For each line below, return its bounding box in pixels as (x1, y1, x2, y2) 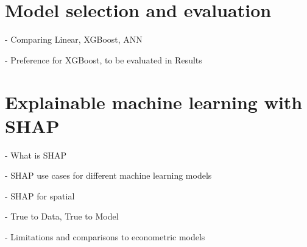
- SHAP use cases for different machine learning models (5, 169, 212, 182)
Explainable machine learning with (5, 89, 303, 114)
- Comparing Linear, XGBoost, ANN (5, 33, 143, 46)
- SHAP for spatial (5, 189, 75, 202)
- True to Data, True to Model (5, 210, 119, 223)
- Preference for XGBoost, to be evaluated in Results (5, 53, 202, 66)
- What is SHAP (5, 148, 66, 161)
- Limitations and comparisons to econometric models (5, 231, 205, 243)
